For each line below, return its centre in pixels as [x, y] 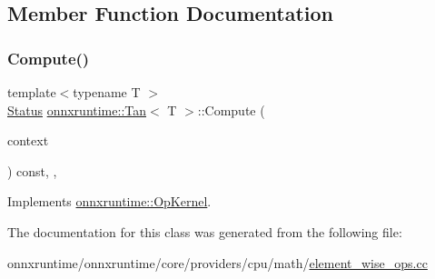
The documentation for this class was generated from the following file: [205, 231]
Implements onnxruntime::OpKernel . [109, 201]
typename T [107, 92]
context [28, 140]
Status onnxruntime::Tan [77, 110]
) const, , [32, 170]
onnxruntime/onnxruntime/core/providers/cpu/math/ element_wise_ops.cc [217, 262]
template [32, 92]
